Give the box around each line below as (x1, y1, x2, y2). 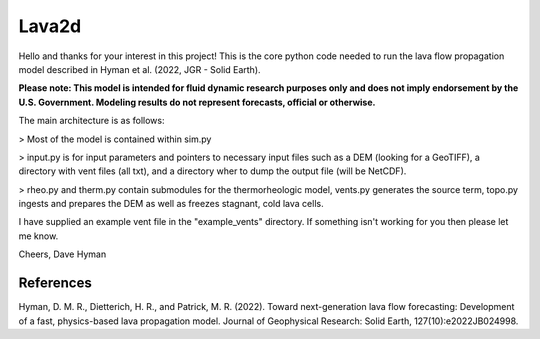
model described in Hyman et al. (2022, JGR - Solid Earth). (18, 63, 261, 75)
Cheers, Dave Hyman (18, 248, 107, 260)
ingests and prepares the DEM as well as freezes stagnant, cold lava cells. (18, 198, 324, 210)
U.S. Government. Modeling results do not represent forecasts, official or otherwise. (18, 96, 376, 108)
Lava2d (18, 15, 82, 37)
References (18, 275, 92, 292)
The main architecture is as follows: (18, 115, 165, 127)
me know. (18, 230, 59, 242)
